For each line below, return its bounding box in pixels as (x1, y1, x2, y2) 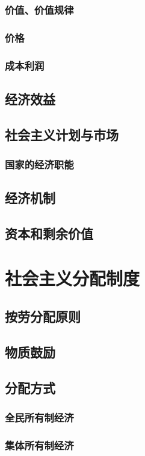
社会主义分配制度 (5, 265, 140, 290)
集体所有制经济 (5, 437, 74, 452)
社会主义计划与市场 (5, 125, 119, 144)
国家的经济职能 (5, 157, 74, 172)
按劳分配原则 (5, 307, 81, 326)
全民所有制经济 (5, 410, 74, 425)
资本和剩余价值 (5, 224, 93, 243)
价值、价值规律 (5, 2, 74, 17)
